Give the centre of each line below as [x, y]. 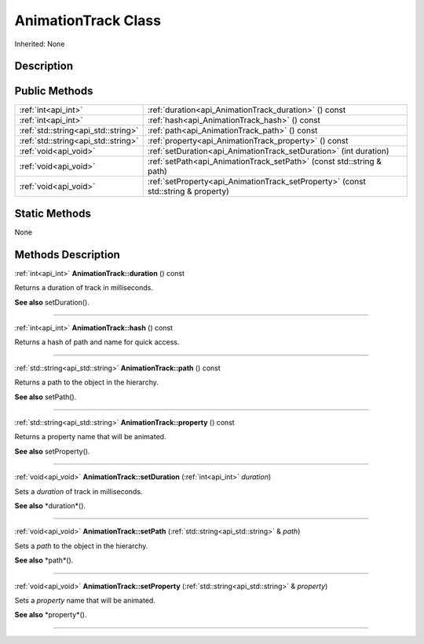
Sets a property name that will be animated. [85, 600]
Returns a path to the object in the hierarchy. [86, 382]
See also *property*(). [51, 615]
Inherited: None [40, 44]
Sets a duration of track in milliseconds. [79, 491]
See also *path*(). [44, 560]
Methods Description [68, 255]
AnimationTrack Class [88, 20]
